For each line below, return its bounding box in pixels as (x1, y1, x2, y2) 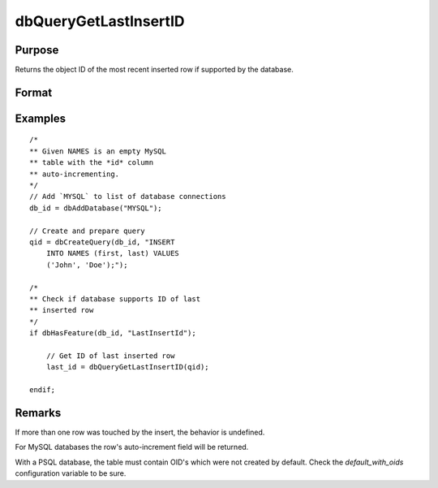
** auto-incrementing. (29, 169, 120, 179)
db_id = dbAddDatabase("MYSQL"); (29, 203, 162, 213)
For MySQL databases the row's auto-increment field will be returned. (15, 443, 249, 452)
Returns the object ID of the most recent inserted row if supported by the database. (15, 65, 294, 75)
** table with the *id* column (29, 158, 154, 167)
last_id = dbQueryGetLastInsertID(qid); (45, 362, 210, 372)
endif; (29, 386, 56, 395)
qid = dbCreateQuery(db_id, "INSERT (29, 238, 175, 247)
